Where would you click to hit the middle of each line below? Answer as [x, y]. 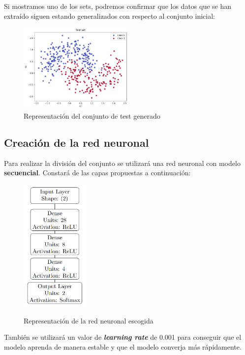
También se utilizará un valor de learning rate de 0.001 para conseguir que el [123, 337]
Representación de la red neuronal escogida [89, 320]
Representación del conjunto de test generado [92, 115]
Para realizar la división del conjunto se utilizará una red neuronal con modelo [122, 163]
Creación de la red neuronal [77, 142]
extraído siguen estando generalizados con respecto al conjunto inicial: [109, 16]
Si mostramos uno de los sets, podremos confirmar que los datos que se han [118, 6]
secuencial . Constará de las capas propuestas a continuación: [97, 173]
